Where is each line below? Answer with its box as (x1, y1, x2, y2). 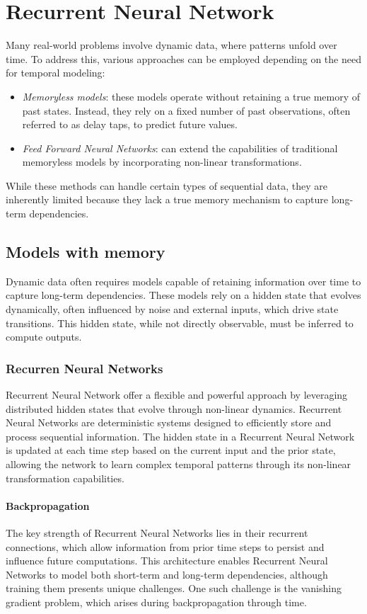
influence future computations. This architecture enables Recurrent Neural (6, 553, 328, 568)
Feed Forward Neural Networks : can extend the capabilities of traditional (22, 140, 338, 155)
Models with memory (6, 241, 165, 263)
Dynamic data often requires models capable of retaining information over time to (6, 273, 361, 288)
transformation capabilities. (6, 470, 124, 485)
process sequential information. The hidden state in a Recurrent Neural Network (6, 428, 355, 443)
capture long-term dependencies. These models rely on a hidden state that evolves (6, 288, 361, 302)
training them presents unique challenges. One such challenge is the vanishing (6, 581, 342, 596)
